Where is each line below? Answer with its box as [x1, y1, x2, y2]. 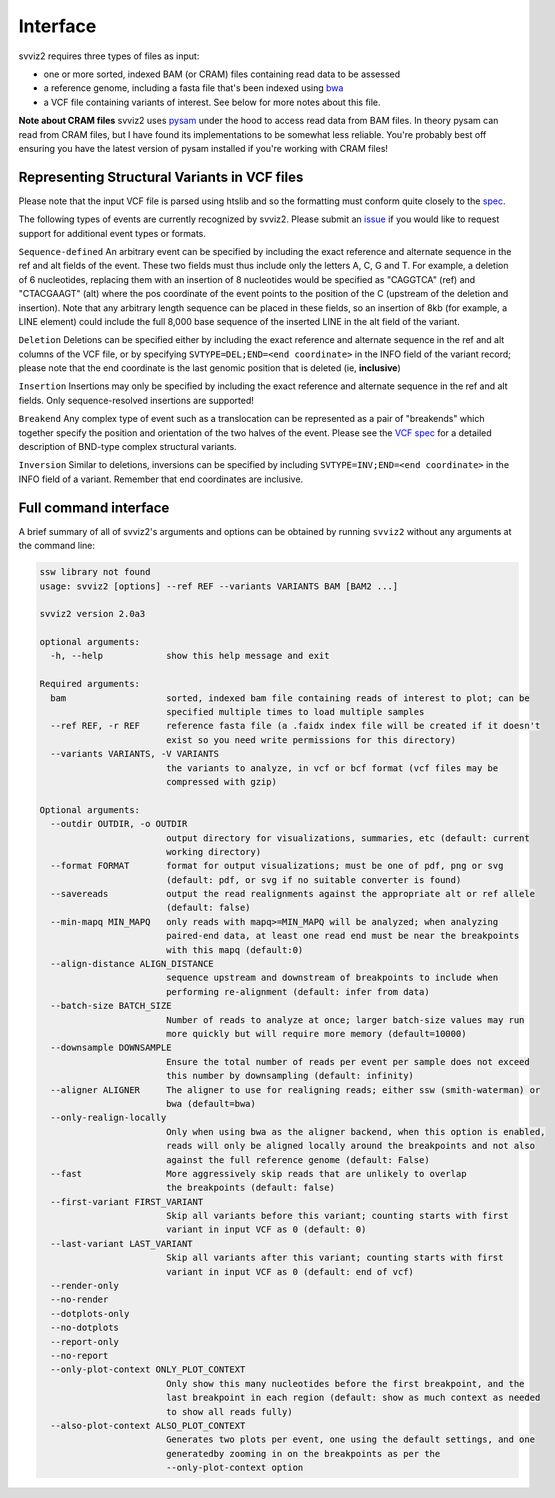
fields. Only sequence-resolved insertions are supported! [18, 394, 255, 406]
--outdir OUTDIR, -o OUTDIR [50, 818, 188, 830]
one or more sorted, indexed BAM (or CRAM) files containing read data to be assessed [43, 68, 401, 80]
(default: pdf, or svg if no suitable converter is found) [165, 874, 462, 885]
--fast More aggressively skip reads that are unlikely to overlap [50, 1168, 467, 1179]
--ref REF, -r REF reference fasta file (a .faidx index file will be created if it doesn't [50, 720, 541, 732]
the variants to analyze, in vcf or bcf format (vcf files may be [165, 762, 499, 774]
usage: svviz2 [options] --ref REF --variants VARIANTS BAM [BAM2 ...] [39, 580, 399, 592]
